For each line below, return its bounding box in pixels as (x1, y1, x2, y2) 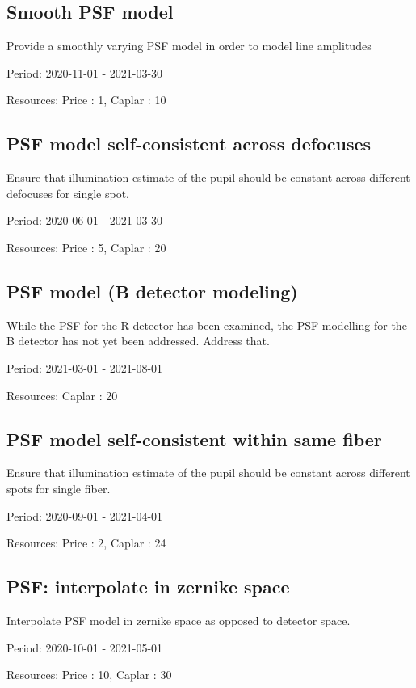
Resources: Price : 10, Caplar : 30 (6, 666, 172, 683)
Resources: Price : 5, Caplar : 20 (6, 238, 166, 255)
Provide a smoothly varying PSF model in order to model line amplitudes (6, 37, 372, 54)
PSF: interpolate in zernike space (6, 574, 290, 599)
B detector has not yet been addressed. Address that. (6, 332, 270, 349)
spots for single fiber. (6, 479, 111, 496)
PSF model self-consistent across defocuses (6, 131, 372, 156)
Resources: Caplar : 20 (6, 386, 118, 403)
